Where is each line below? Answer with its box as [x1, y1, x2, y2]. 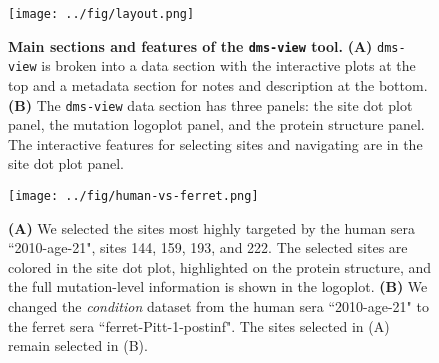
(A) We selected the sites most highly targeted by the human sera [8, 217, 415, 238]
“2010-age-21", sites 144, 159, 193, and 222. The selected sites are [8, 237, 408, 258]
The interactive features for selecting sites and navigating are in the [8, 133, 423, 154]
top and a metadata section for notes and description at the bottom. [8, 74, 428, 95]
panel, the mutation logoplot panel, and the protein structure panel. [8, 114, 425, 135]
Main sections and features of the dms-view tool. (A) [8, 35, 373, 56]
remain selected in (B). [8, 335, 148, 356]
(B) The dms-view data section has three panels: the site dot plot [8, 94, 413, 115]
